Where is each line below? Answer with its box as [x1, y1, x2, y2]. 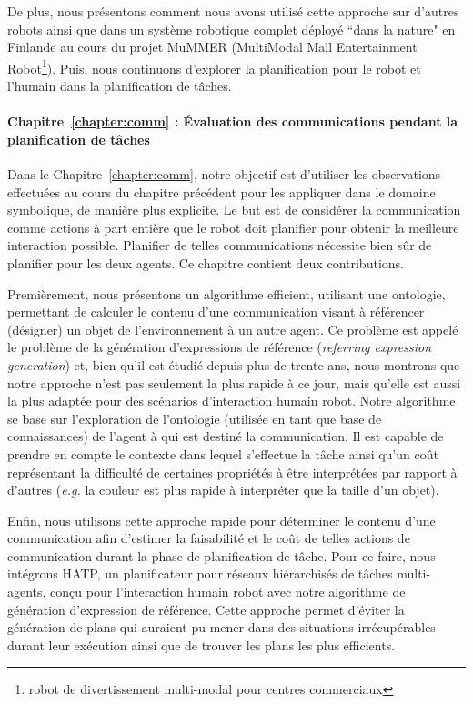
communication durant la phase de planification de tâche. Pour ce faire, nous [7, 546, 436, 565]
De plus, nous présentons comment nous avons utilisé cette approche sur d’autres [7, 2, 459, 20]
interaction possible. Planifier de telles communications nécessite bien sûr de [7, 236, 432, 255]
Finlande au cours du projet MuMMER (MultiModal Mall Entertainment [7, 37, 418, 56]
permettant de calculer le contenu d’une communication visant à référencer [7, 302, 425, 321]
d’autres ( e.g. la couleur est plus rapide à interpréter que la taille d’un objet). [7, 480, 439, 499]
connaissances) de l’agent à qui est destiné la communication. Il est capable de [7, 427, 444, 446]
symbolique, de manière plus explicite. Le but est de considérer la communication [7, 200, 461, 219]
